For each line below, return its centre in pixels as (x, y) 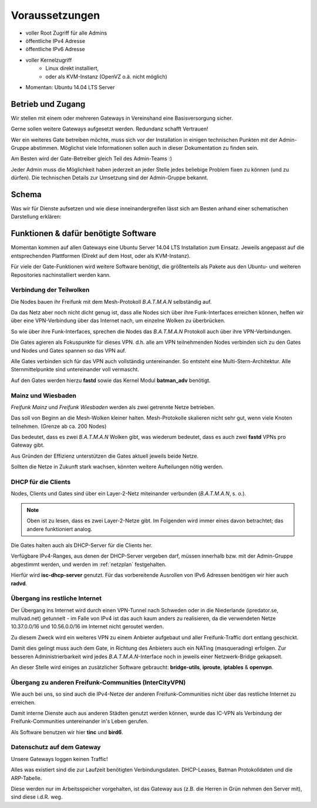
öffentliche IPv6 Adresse (55, 49)
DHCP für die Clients (41, 482)
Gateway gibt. (28, 445)
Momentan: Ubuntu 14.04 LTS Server (70, 87)
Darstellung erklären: (36, 217)
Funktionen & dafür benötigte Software (84, 234)
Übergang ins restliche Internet (56, 598)
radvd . (19, 583)
